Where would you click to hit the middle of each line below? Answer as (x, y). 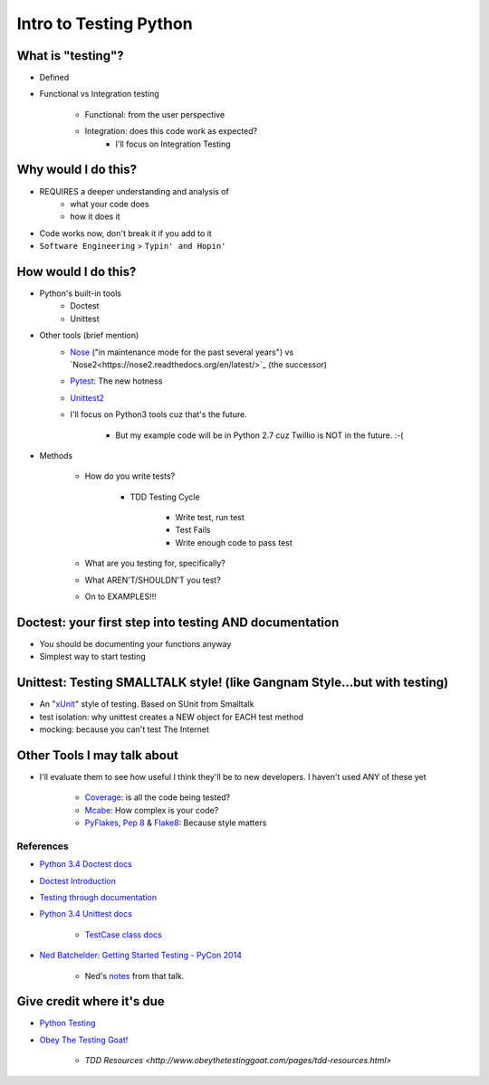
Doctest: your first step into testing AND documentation (178, 622)
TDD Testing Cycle (165, 497)
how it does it (96, 216)
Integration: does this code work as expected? (171, 131)
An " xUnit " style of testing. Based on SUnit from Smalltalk (147, 704)
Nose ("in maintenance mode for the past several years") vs (182, 352)
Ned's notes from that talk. (134, 976)
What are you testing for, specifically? (155, 563)
